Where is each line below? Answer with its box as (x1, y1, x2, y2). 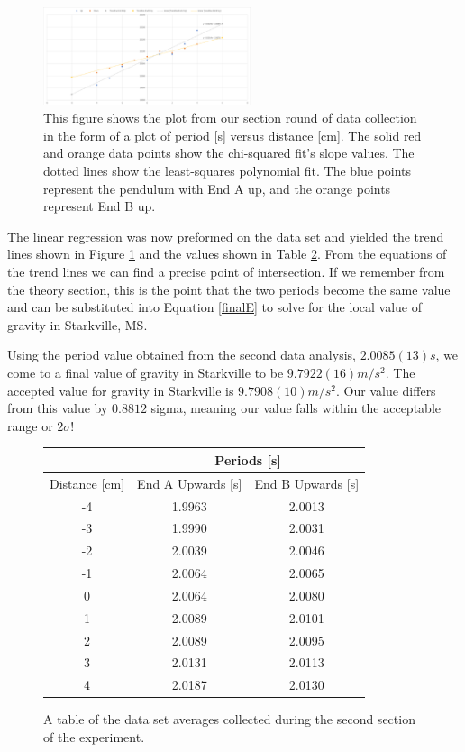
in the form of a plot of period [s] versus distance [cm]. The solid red (43, 125, 422, 144)
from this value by (7, 399, 108, 417)
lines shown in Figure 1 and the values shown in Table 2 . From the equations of (7, 244, 447, 263)
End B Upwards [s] (254, 473, 360, 492)
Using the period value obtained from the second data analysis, (7, 345, 356, 364)
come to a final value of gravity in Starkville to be (7, 363, 284, 382)
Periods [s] (214, 450, 281, 469)
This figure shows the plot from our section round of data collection (43, 108, 417, 127)
